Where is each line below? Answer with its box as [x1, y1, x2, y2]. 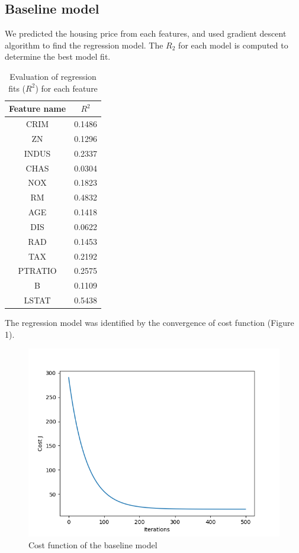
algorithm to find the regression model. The [5, 38, 163, 51]
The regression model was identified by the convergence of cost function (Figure [5, 316, 294, 329]
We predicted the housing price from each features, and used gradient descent [5, 27, 287, 40]
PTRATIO [18, 264, 57, 277]
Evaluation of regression [9, 70, 97, 82]
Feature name [9, 102, 66, 115]
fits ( [8, 82, 26, 94]
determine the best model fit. [5, 50, 111, 63]
